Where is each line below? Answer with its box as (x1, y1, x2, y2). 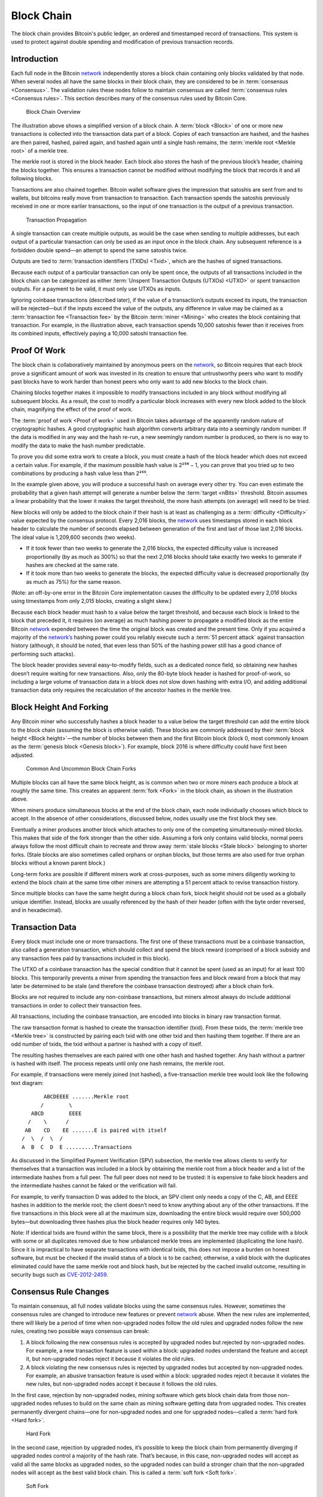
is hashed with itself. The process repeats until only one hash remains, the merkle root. (11, 1060, 226, 1067)
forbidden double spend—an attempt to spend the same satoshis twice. (11, 246, 188, 254)
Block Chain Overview (26, 108, 81, 116)
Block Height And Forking (11, 702, 109, 713)
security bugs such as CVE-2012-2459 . (11, 1271, 109, 1278)
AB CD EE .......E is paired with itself (25, 1126, 167, 1134)
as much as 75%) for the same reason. (26, 578, 122, 585)
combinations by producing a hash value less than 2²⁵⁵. (11, 469, 148, 477)
